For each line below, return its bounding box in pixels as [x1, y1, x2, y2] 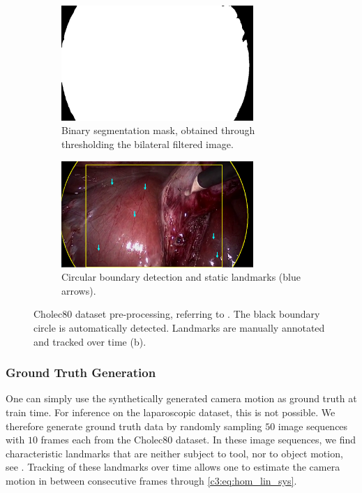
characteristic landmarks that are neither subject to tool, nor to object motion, [6, 446, 343, 460]
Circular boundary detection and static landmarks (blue [61, 270, 301, 284]
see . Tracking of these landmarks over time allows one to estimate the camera [6, 459, 340, 474]
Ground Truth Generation [6, 364, 156, 381]
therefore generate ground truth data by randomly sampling [6, 418, 262, 433]
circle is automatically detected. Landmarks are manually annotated [33, 321, 325, 335]
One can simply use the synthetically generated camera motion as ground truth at [6, 391, 357, 406]
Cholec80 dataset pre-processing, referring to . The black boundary [33, 307, 320, 321]
